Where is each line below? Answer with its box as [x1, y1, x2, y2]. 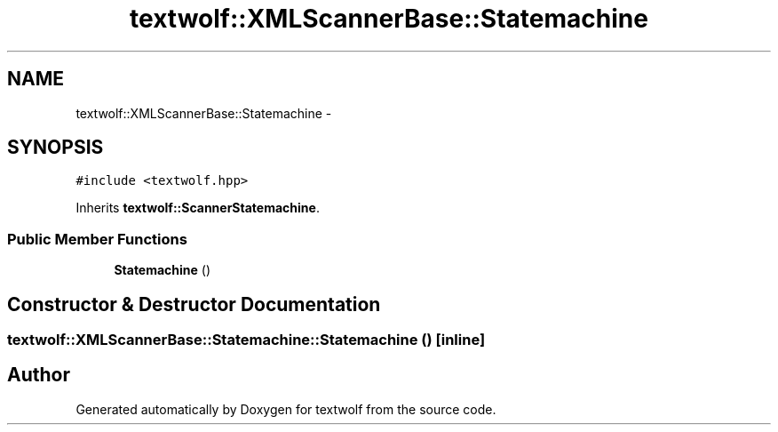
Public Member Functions [7, 229, 187, 248]
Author [7, 364, 70, 387]
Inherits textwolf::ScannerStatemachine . [75, 200, 320, 216]
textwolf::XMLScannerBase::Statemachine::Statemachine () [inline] [7, 331, 486, 349]
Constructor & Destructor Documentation [7, 292, 381, 316]
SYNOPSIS [7, 136, 104, 159]
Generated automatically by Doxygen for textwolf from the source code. [75, 401, 496, 417]
